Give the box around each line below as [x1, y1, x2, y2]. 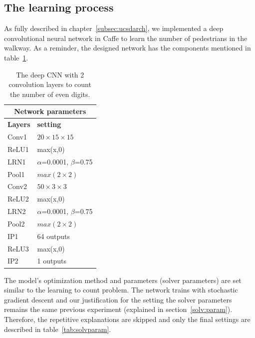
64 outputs [37, 230, 70, 241]
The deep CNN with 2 [16, 69, 84, 79]
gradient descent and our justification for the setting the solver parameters [4, 294, 232, 304]
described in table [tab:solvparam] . [4, 323, 111, 334]
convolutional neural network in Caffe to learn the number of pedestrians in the [4, 32, 248, 43]
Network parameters [14, 106, 86, 116]
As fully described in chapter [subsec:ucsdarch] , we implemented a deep [4, 23, 224, 33]
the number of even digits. [10, 88, 90, 99]
